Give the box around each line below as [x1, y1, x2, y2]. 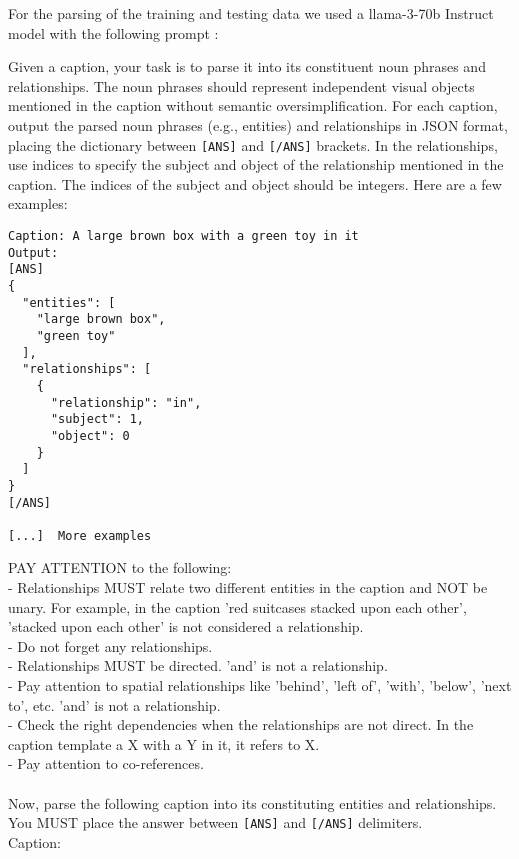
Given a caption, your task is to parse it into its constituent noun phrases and [8, 56, 486, 77]
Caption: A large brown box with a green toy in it [8, 229, 359, 243]
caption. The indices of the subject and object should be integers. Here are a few [8, 173, 502, 194]
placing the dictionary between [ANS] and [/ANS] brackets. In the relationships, [8, 134, 498, 155]
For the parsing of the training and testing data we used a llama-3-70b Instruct [8, 3, 494, 23]
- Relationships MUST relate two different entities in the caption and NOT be [8, 577, 488, 598]
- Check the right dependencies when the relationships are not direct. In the [8, 714, 474, 735]
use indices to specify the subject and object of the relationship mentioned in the [8, 154, 504, 175]
